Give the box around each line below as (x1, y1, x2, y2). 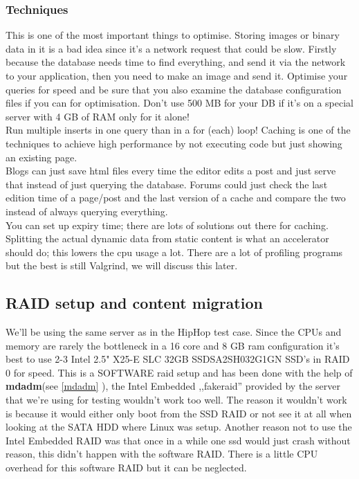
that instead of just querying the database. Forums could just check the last (6, 177, 328, 191)
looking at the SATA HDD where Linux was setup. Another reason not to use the (6, 419, 352, 434)
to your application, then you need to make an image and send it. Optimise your (6, 69, 348, 82)
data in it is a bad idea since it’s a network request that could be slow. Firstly (6, 41, 337, 55)
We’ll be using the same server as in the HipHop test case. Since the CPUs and (6, 325, 342, 339)
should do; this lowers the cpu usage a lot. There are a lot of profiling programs (6, 244, 343, 259)
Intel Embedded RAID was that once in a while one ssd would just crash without (6, 433, 351, 447)
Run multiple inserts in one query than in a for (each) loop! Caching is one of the (6, 123, 351, 137)
